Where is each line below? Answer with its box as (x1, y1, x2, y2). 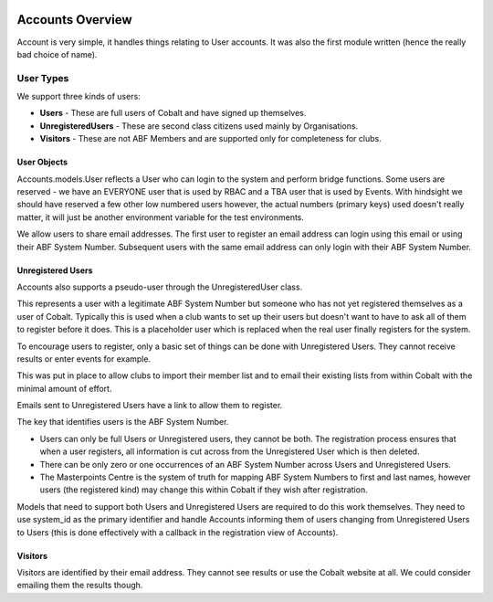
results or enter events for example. (16, 353, 151, 364)
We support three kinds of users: (16, 91, 141, 102)
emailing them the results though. (16, 580, 143, 591)
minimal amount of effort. (16, 383, 112, 394)
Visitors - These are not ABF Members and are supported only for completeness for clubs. (39, 133, 383, 144)
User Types (16, 71, 69, 84)
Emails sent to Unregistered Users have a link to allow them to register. (16, 400, 283, 411)
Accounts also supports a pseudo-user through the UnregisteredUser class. (16, 281, 303, 292)
